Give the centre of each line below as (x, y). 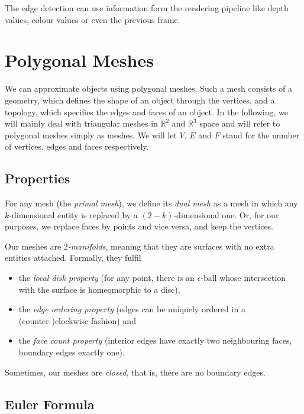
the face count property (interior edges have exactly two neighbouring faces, (155, 340)
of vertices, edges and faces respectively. (77, 146)
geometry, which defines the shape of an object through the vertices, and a (140, 100)
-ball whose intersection (243, 278)
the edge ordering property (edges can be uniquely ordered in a (132, 309)
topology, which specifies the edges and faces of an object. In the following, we (147, 111)
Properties (38, 178)
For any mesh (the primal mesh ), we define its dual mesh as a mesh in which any (151, 203)
